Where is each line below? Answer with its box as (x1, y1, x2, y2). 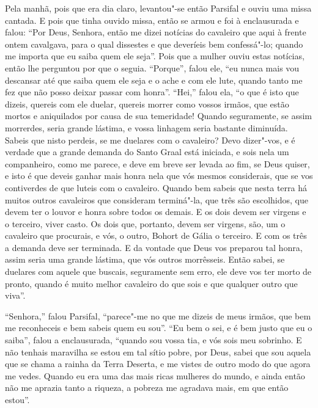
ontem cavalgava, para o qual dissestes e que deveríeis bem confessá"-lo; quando (5, 37, 303, 50)
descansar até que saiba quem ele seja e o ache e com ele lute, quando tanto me (5, 73, 303, 86)
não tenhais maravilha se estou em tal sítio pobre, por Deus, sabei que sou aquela (5, 345, 311, 358)
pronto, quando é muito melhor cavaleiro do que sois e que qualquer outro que (5, 277, 298, 290)
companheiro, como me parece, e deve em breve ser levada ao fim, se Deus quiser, (5, 157, 310, 170)
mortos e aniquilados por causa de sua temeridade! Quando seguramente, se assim (5, 109, 312, 122)
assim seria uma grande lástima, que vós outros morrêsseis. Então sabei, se (5, 253, 285, 266)
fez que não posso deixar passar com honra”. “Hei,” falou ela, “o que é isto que (5, 86, 299, 98)
